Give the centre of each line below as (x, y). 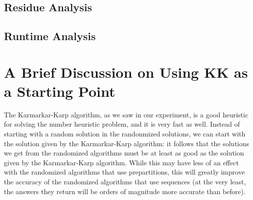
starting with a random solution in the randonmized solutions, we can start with (125, 134)
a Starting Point (60, 91)
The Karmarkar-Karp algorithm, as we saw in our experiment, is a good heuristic (126, 114)
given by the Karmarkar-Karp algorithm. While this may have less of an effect (121, 162)
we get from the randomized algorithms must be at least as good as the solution (124, 153)
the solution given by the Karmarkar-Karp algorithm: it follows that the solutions (127, 143)
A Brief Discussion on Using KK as (126, 72)
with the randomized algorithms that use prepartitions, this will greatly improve (125, 172)
